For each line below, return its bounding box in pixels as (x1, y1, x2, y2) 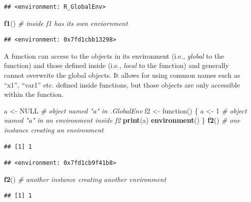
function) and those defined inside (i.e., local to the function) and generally (4, 60, 229, 70)
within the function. (4, 89, 64, 99)
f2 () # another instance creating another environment (4, 174, 166, 184)
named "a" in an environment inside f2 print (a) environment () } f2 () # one (4, 115, 240, 125)
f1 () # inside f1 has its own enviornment (4, 18, 128, 28)
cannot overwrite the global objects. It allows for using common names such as (4, 69, 240, 80)
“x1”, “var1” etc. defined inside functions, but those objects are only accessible (4, 79, 240, 90)
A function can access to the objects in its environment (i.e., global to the (4, 50, 224, 61)
